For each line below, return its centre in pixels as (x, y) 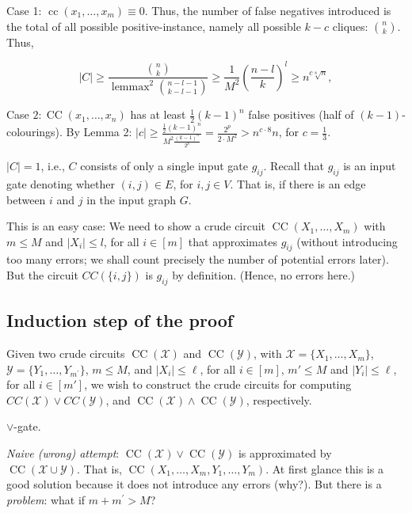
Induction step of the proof (120, 320)
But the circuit (42, 275)
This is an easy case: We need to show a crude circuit (136, 226)
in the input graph (132, 199)
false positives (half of (301, 114)
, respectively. (279, 399)
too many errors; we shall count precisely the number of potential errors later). (198, 259)
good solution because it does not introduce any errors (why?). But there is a (194, 484)
